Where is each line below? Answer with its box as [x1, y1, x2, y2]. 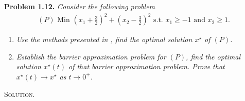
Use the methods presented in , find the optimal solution [16, 34, 192, 45]
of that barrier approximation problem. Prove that [68, 61, 225, 72]
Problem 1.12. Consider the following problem [4, 1, 155, 11]
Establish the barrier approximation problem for [16, 51, 166, 62]
